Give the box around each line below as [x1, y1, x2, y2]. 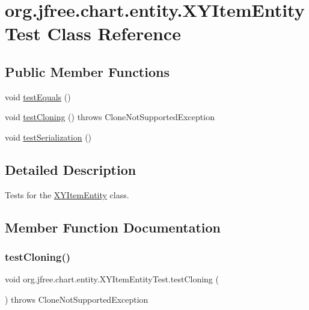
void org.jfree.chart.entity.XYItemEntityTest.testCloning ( [5, 273, 219, 285]
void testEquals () [5, 90, 71, 103]
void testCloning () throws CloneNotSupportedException [5, 111, 215, 123]
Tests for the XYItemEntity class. [5, 188, 129, 201]
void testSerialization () [5, 130, 92, 143]
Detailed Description [5, 160, 136, 178]
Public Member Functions [5, 62, 170, 81]
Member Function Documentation [5, 217, 221, 236]
